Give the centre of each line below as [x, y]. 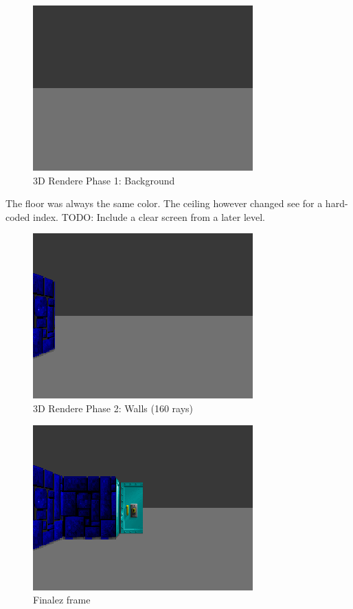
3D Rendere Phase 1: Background [104, 180]
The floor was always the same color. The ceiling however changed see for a [164, 203]
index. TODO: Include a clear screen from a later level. [149, 216]
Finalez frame [62, 600]
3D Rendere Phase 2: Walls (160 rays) [113, 408]
